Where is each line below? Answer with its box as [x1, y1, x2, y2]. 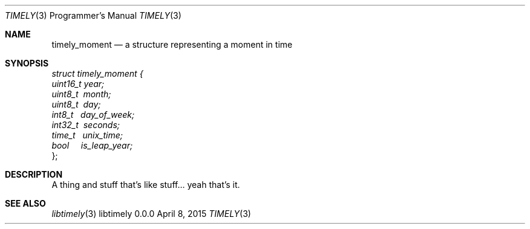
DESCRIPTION [5, 169, 63, 179]
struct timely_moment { [51, 68, 143, 79]
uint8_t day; [51, 99, 101, 109]
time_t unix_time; [51, 130, 123, 140]
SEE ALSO [5, 198, 46, 208]
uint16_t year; [51, 79, 105, 89]
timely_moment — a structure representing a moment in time [51, 39, 293, 50]
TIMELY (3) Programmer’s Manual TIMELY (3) [5, 10, 182, 21]
